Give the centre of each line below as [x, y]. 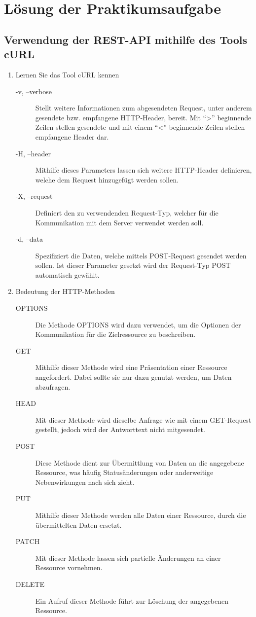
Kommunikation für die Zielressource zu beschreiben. [115, 334]
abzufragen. [53, 386]
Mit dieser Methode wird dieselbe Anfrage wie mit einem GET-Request [143, 419]
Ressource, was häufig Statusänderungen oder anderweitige [124, 472]
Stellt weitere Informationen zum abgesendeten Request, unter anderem [144, 108]
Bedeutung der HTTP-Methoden [65, 291]
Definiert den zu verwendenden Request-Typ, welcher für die [127, 212]
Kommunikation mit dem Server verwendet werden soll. [119, 222]
